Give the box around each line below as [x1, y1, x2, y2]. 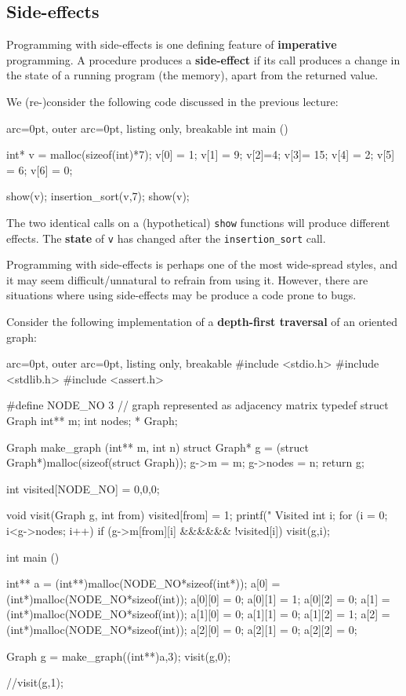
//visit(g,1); [6, 674, 63, 691]
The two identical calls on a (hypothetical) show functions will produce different [6, 214, 390, 230]
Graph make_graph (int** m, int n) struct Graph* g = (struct [6, 438, 309, 455]
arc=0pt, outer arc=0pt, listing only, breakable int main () [6, 119, 288, 136]
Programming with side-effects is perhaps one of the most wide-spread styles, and [6, 256, 398, 273]
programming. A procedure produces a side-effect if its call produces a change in [6, 51, 401, 68]
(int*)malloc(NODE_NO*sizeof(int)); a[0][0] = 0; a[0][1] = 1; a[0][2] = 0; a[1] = [6, 590, 390, 606]
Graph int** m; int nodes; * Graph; [6, 412, 178, 429]
